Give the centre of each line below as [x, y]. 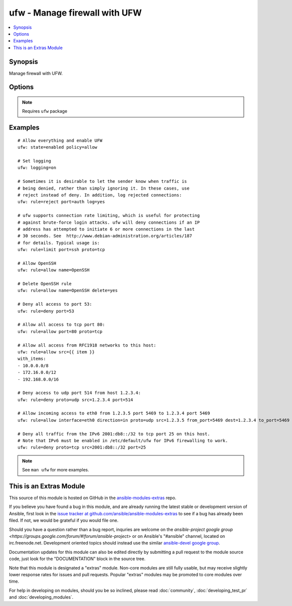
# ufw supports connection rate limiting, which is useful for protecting [109, 215]
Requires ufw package [45, 111]
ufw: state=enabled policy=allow [57, 147]
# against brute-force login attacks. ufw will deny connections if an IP [109, 222]
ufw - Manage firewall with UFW [75, 13]
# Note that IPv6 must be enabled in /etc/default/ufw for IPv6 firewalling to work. [123, 441]
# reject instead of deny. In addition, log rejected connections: [100, 195]
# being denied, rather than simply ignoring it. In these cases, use [104, 188]
